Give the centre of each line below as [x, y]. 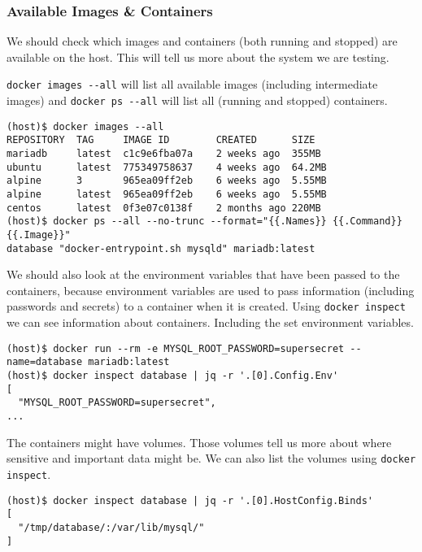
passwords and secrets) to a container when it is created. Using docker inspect [206, 306]
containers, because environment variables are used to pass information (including [211, 290]
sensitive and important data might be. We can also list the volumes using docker [211, 458]
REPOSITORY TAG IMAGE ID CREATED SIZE [161, 140]
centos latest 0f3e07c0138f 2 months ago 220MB [164, 208]
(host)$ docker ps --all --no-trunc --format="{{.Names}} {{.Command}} [204, 222]
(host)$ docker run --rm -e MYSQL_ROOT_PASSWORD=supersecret [176, 348]
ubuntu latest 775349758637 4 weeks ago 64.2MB [167, 167]
